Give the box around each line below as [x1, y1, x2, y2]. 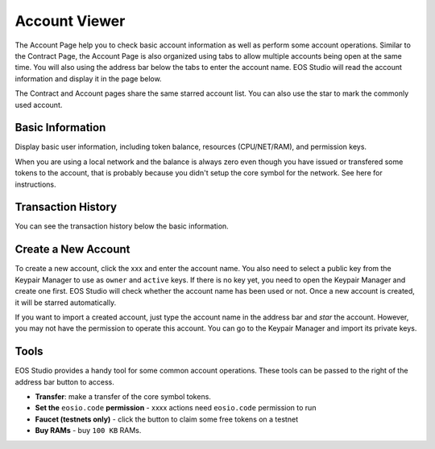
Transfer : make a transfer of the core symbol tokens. [35, 392, 211, 402]
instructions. [14, 179, 56, 189]
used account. [14, 100, 63, 109]
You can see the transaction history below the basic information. [14, 221, 229, 231]
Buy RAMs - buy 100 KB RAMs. [35, 426, 142, 435]
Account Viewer [14, 12, 126, 30]
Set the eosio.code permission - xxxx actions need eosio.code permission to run [35, 403, 317, 413]
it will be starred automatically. [14, 298, 117, 307]
